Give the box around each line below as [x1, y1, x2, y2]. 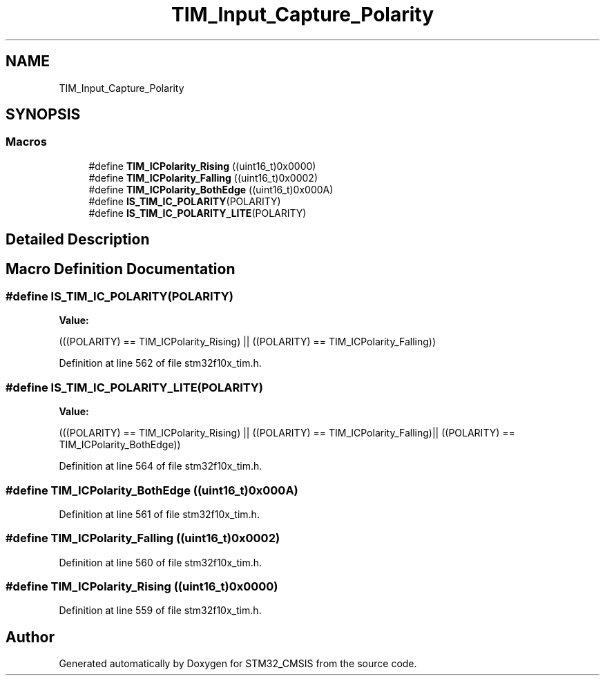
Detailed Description [6, 231, 150, 249]
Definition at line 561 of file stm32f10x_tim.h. [59, 508, 260, 520]
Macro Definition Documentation [6, 260, 236, 278]
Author [6, 628, 55, 646]
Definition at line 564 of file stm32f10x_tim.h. [59, 460, 262, 472]
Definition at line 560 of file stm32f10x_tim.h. [59, 556, 262, 568]
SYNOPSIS [6, 106, 81, 124]
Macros [6, 135, 47, 149]
